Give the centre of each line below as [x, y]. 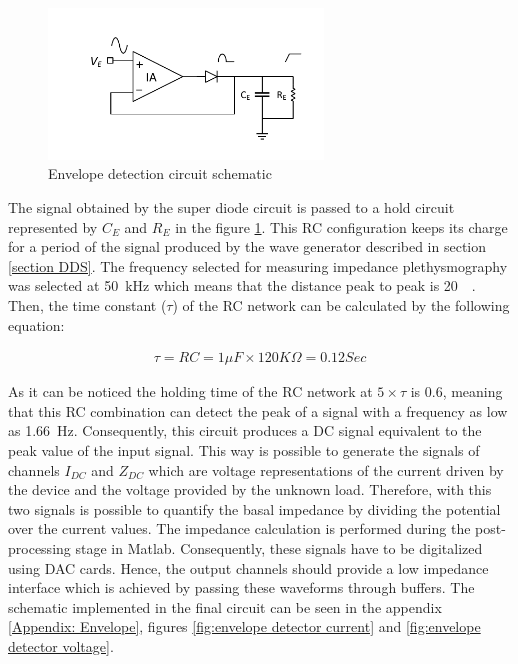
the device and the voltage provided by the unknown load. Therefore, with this [250, 489]
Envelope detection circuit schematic [160, 173]
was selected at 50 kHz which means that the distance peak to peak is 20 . [242, 285]
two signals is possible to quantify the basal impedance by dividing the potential [254, 508]
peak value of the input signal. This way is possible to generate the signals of [244, 449]
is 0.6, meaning [456, 391]
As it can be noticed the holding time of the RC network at [190, 391]
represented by [53, 226]
